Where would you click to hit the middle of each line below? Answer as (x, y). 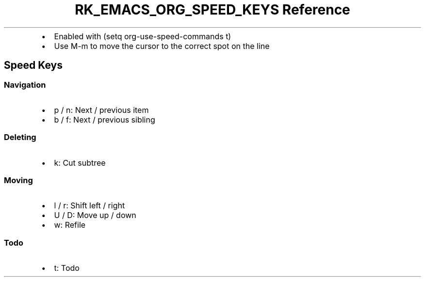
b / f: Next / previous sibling (105, 119)
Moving (18, 180)
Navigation (25, 85)
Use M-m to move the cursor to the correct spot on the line (162, 46)
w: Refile (70, 225)
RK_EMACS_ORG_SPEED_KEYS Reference (212, 10)
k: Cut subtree (80, 163)
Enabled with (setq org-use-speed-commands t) (143, 36)
